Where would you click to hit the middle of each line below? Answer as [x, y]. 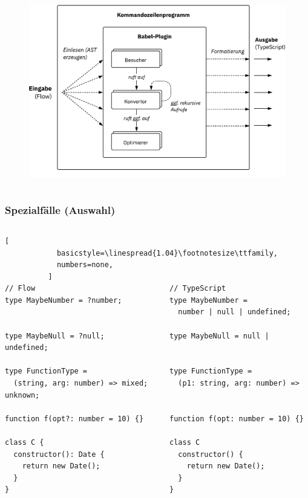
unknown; [22, 395]
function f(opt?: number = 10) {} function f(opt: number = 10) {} [154, 419]
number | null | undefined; [234, 312]
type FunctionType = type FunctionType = [129, 371]
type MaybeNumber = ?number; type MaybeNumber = [126, 300]
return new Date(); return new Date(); [143, 466]
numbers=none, [85, 265]
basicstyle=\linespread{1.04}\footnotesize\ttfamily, [167, 253]
